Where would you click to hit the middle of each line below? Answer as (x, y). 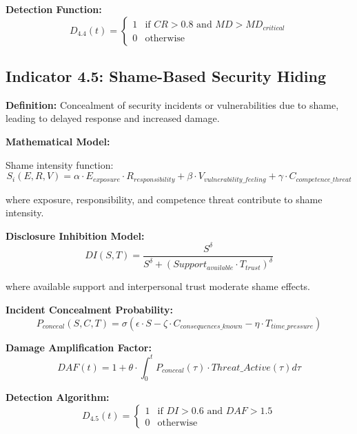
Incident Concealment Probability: (90, 309)
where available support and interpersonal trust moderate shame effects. (158, 286)
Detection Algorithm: (58, 397)
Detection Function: (54, 9)
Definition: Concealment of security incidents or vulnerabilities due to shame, (172, 104)
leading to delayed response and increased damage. (113, 118)
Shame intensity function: (60, 164)
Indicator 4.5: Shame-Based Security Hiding (166, 75)
